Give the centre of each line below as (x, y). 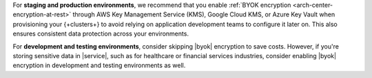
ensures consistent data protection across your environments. (101, 34)
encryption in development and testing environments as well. (99, 66)
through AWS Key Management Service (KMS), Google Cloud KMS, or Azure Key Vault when (204, 14)
